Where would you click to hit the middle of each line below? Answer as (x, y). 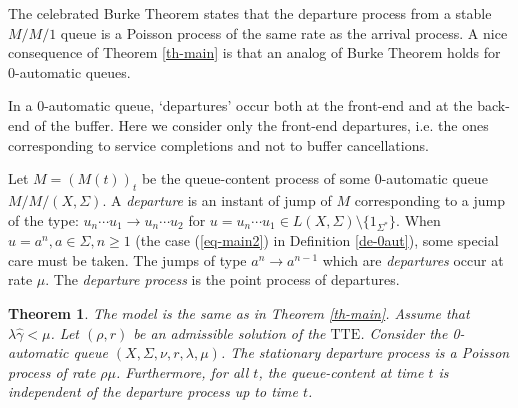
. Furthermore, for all (182, 371)
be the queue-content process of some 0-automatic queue (314, 178)
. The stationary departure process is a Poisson (365, 352)
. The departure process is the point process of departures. (222, 279)
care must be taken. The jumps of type (127, 259)
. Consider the (404, 332)
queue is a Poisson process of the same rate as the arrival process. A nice (284, 32)
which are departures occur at (413, 259)
